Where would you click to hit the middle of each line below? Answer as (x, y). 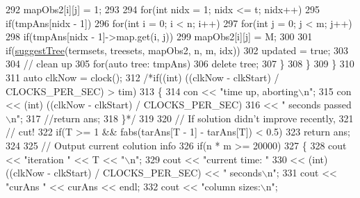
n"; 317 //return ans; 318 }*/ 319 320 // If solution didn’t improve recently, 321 (182, 118)
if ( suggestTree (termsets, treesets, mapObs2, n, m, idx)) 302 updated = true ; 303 (177, 50)
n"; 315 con (328, 91)
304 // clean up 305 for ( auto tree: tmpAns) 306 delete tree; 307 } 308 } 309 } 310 (180, 64)
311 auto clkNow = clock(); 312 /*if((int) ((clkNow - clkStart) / (142, 77)
